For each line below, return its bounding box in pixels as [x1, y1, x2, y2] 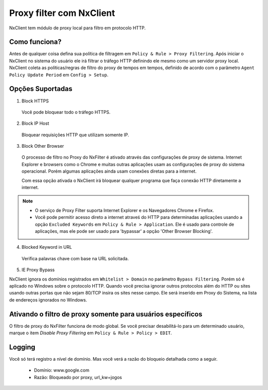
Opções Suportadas [9, 85, 72, 93]
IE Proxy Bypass [21, 267, 55, 273]
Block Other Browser [21, 143, 65, 149]
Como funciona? [9, 38, 62, 46]
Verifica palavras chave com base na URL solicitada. [21, 255, 129, 261]
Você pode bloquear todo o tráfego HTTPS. [21, 109, 111, 115]
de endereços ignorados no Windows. [9, 296, 87, 303]
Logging [9, 343, 36, 351]
